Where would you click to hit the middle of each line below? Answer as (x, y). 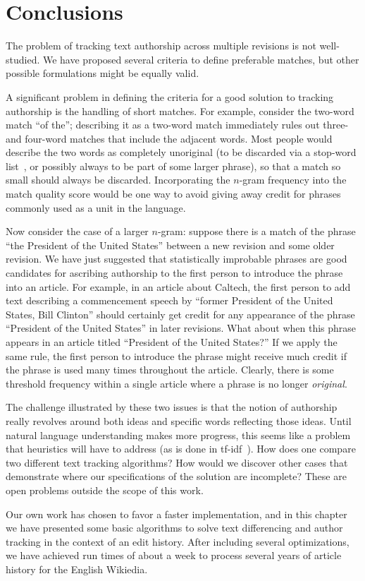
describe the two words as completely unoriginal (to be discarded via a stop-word (181, 152)
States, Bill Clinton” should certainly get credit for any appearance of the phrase (180, 314)
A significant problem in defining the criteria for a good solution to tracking (170, 96)
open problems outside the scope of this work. (105, 490)
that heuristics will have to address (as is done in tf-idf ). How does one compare (181, 449)
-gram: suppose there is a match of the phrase (256, 231)
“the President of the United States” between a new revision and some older (170, 245)
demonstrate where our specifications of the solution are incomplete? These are (176, 476)
